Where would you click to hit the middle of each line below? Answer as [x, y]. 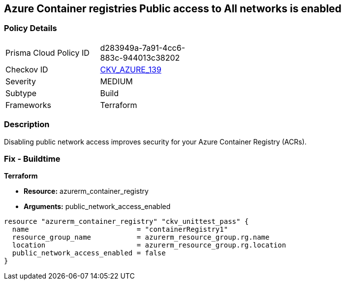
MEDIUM [116, 81]
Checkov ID [27, 69]
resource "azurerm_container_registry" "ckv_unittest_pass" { [126, 222]
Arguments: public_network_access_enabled [97, 207]
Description [27, 124]
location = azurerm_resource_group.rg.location [149, 245]
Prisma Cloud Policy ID [47, 53]
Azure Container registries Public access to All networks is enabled [173, 9]
